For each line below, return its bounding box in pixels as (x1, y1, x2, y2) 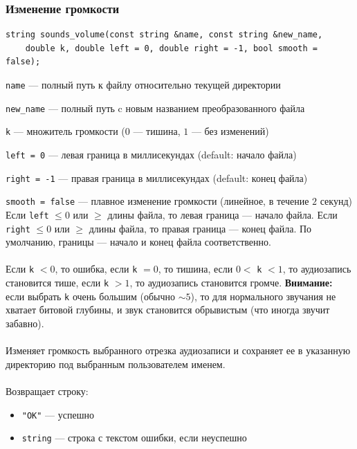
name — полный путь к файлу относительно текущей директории (6, 77, 281, 91)
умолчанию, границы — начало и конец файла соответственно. (6, 235, 271, 249)
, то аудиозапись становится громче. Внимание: (129, 275, 333, 290)
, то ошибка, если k (55, 262, 138, 276)
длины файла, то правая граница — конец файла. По (89, 221, 312, 235)
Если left (6, 207, 49, 221)
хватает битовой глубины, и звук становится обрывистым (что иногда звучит (6, 302, 330, 317)
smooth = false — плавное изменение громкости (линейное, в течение (6, 194, 309, 208)
